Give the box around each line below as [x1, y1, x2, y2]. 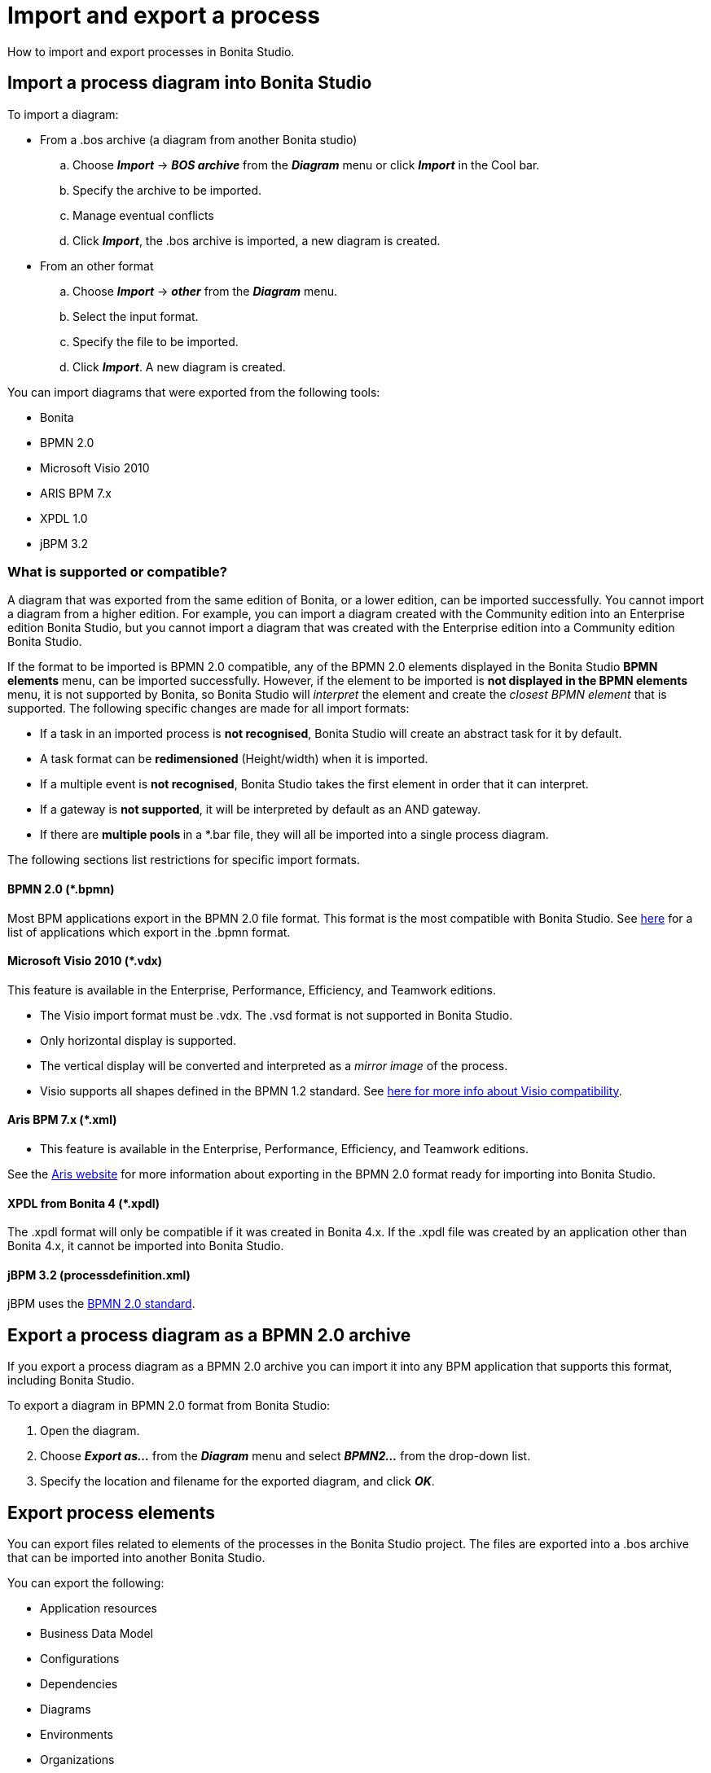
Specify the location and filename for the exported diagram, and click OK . [40, 1474, 435, 1489]
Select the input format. [72, 309, 199, 323]
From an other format [40, 258, 154, 273]
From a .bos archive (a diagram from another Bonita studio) [40, 132, 358, 147]
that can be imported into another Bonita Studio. [7, 1551, 266, 1565]
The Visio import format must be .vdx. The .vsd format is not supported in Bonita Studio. [40, 1007, 513, 1022]
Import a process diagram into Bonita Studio [7, 72, 372, 94]
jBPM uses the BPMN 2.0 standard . [7, 1297, 195, 1311]
